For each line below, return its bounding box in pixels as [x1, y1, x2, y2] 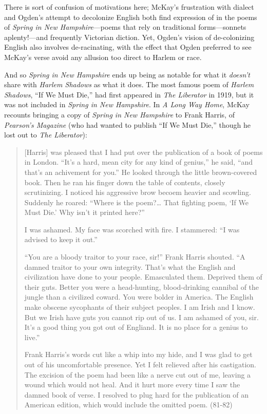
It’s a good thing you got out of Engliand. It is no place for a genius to [24, 322, 248, 332]
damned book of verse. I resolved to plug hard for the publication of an [24, 389, 249, 400]
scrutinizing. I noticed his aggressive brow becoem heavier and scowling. [24, 187, 251, 198]
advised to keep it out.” [24, 234, 98, 245]
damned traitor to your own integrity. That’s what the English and [24, 261, 236, 272]
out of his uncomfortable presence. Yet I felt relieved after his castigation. [24, 359, 256, 369]
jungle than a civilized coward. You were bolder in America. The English [24, 291, 254, 302]
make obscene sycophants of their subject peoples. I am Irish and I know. [24, 302, 255, 312]
